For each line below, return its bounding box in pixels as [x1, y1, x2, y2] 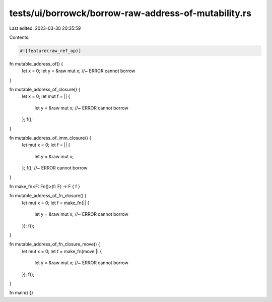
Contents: [9, 34, 30, 40]
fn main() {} [9, 290, 34, 296]
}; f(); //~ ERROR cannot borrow [22, 165, 88, 171]
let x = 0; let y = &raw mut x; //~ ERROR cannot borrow [22, 68, 135, 74]
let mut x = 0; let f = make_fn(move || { [22, 248, 102, 254]
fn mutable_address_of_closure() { [9, 86, 81, 93]
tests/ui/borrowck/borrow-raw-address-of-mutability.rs [9, 8, 252, 19]
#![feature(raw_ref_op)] [20, 48, 82, 53]
